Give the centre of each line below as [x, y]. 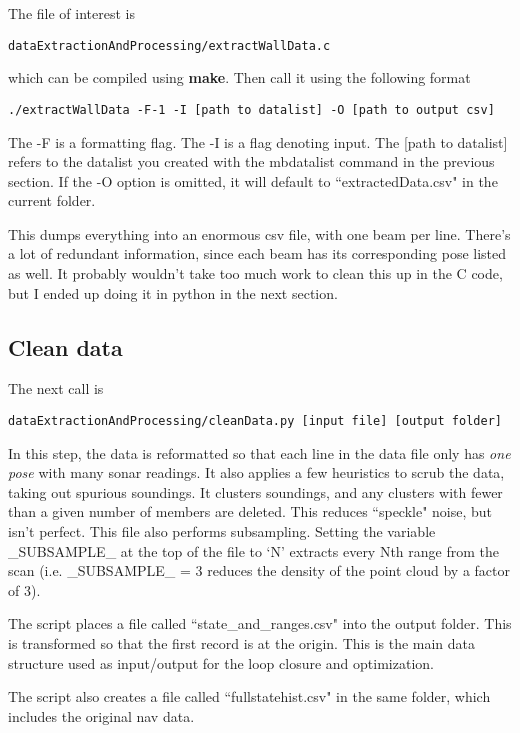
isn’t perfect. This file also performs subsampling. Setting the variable [222, 531]
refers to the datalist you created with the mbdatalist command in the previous [251, 161]
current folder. [52, 200]
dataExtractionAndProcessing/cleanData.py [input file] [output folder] [255, 421]
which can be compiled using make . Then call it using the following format [239, 77]
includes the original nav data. [101, 715]
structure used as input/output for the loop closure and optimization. [221, 662]
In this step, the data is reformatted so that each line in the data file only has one [259, 452]
